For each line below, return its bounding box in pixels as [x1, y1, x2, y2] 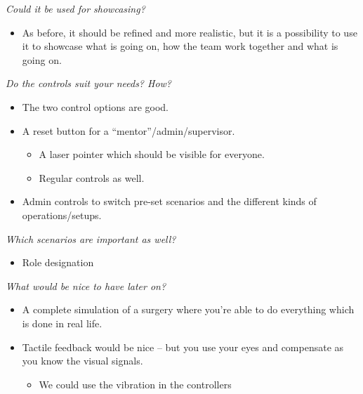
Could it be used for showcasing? [6, 1, 145, 15]
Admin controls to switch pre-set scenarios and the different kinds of [22, 194, 317, 209]
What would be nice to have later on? [6, 278, 166, 293]
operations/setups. [22, 207, 102, 222]
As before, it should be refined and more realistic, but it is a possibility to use [22, 25, 357, 39]
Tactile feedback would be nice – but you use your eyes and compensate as [22, 339, 344, 354]
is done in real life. [22, 315, 103, 330]
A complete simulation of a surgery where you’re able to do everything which [22, 302, 355, 317]
